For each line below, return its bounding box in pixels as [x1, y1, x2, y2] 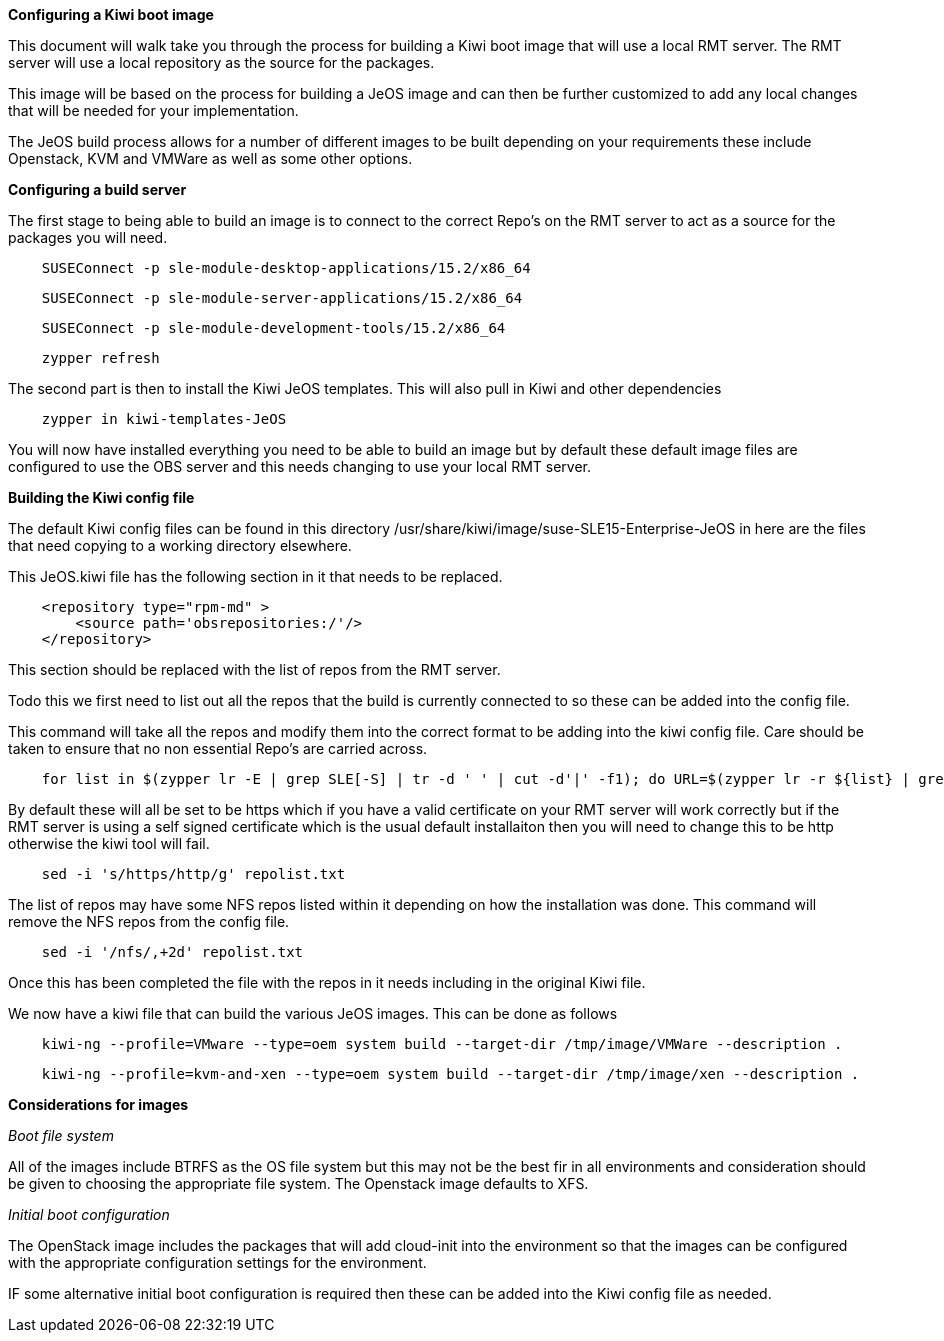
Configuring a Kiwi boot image [8, 6, 214, 23]
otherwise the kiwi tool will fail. [8, 835, 210, 852]
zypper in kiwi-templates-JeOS [41, 411, 287, 427]
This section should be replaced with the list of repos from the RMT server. [8, 661, 501, 678]
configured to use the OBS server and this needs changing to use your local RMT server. [8, 458, 591, 475]
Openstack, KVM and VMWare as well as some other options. [8, 150, 413, 167]
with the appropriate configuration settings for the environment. [8, 1254, 427, 1271]
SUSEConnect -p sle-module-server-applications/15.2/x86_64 [41, 290, 523, 306]
